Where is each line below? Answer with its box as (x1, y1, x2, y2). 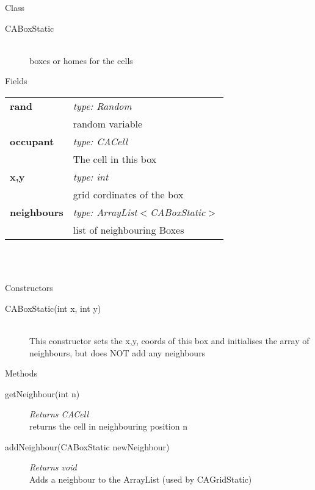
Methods (5, 367, 37, 380)
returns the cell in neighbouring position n (29, 419, 187, 432)
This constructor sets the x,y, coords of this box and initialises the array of (29, 334, 310, 347)
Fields (5, 74, 27, 87)
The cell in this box (73, 151, 157, 166)
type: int (73, 169, 109, 184)
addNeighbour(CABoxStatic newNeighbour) (5, 440, 170, 453)
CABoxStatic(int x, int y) (5, 301, 101, 314)
